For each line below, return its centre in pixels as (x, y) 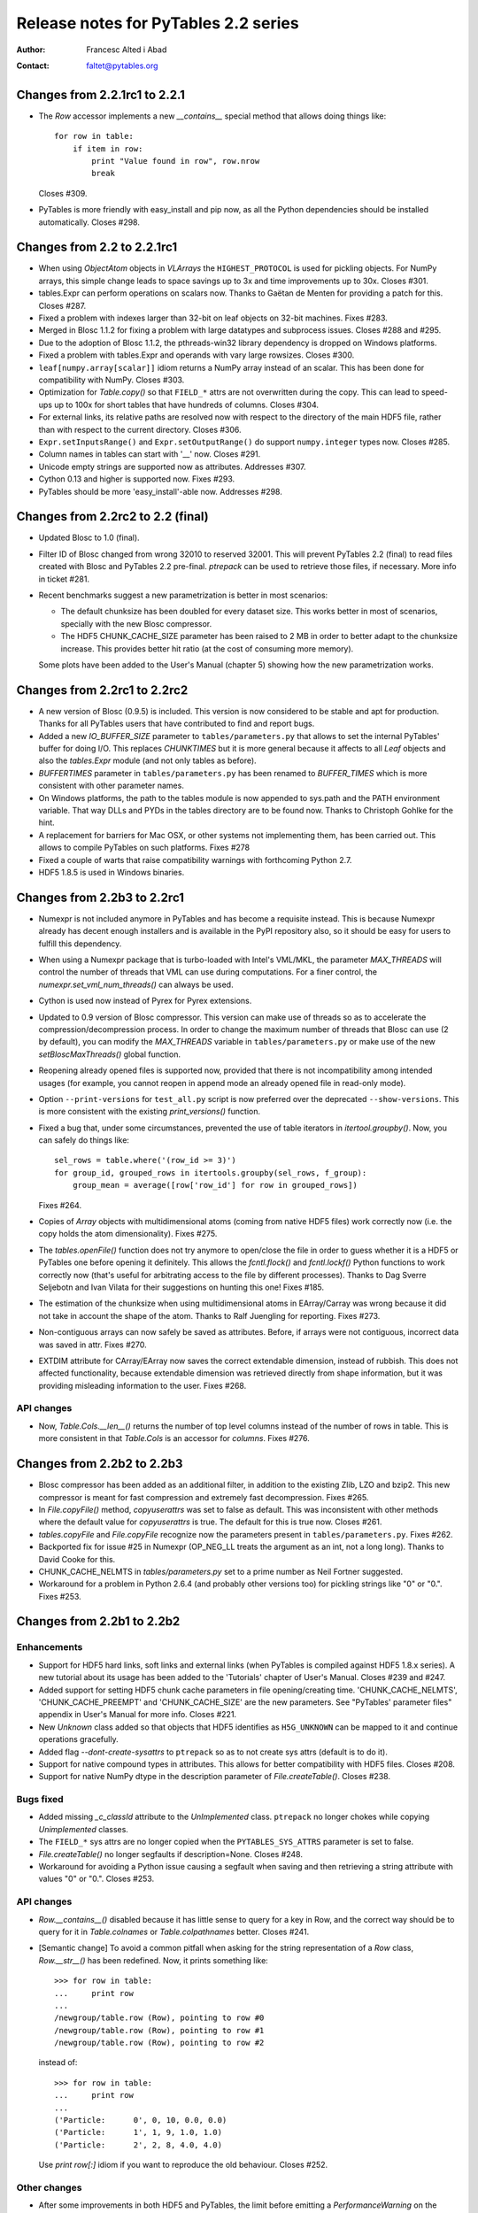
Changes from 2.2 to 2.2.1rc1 (96, 247)
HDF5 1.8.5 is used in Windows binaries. (112, 872)
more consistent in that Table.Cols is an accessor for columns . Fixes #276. (174, 1438)
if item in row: (108, 149)
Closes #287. (62, 305)
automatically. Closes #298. (89, 222)
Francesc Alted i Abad (127, 50)
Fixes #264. (60, 1205)
